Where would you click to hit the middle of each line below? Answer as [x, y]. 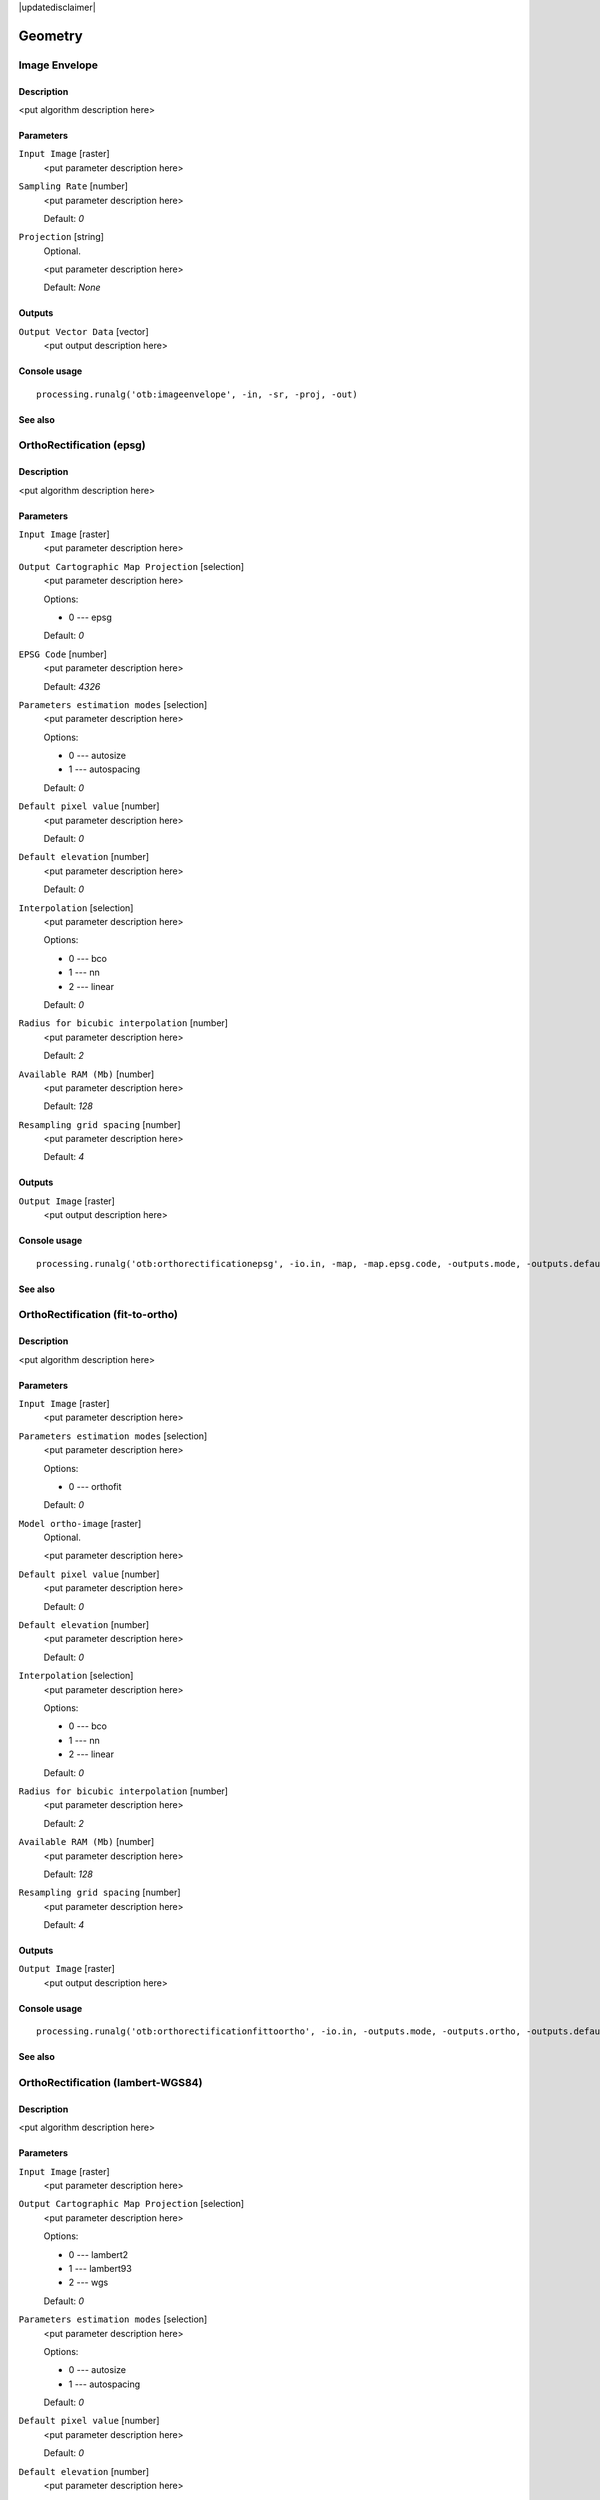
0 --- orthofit [95, 1486]
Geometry [51, 35]
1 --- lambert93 [100, 2268]
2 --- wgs [88, 2282]
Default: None [72, 287]
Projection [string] [61, 237]
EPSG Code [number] [62, 654]
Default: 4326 [72, 686]
